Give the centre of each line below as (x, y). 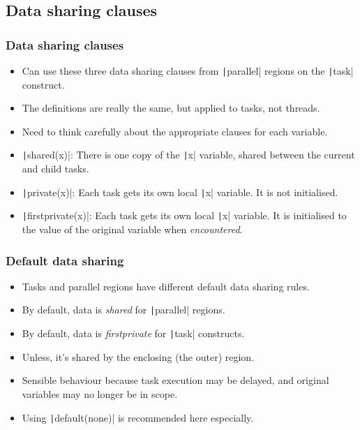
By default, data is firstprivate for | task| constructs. (133, 333)
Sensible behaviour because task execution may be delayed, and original (175, 380)
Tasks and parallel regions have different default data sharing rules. (166, 286)
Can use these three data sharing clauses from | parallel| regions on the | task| (188, 71)
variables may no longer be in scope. (100, 393)
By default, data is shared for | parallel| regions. (123, 310)
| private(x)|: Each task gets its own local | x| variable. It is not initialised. (180, 192)
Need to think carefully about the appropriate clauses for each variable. (175, 131)
